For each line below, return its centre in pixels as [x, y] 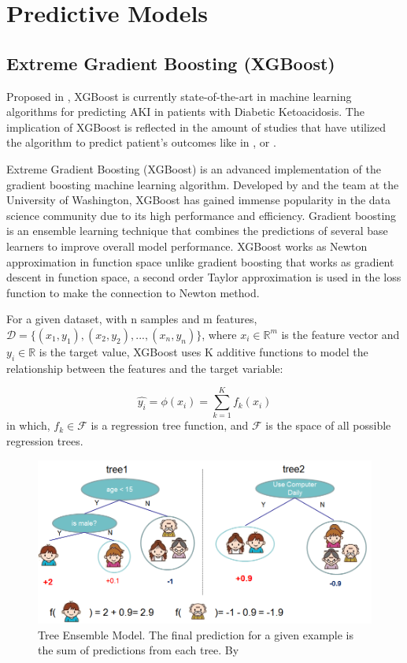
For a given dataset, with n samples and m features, [132, 319]
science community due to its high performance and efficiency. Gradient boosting [202, 215]
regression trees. [45, 441]
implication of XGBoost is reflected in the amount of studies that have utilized [196, 127]
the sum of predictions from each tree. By [139, 650]
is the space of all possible [328, 425]
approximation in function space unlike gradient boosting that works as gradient [200, 261]
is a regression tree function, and [170, 425]
